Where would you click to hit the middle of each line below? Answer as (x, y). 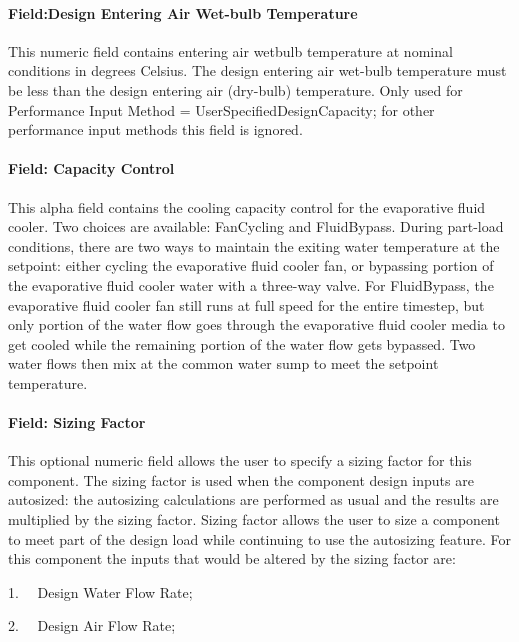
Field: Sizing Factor (77, 422)
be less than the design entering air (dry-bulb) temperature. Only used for (235, 89)
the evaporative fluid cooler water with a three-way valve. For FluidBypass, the (251, 284)
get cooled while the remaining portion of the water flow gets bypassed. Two (242, 343)
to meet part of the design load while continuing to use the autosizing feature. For (259, 538)
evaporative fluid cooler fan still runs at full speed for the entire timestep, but (246, 304)
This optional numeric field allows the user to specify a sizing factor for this (240, 460)
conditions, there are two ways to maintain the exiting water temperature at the (254, 245)
